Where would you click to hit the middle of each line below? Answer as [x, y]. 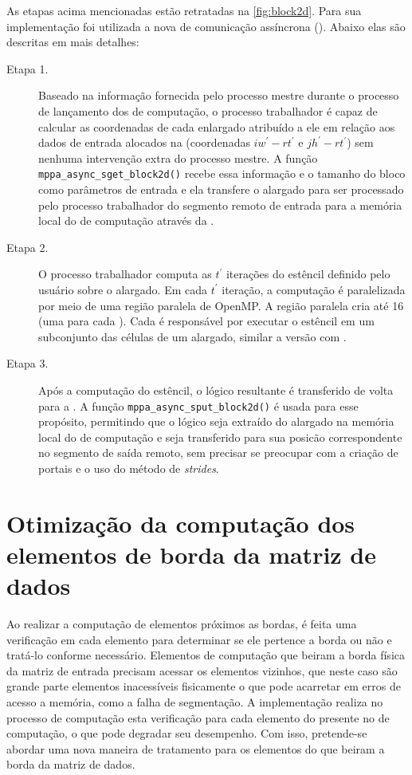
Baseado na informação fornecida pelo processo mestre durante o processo [219, 95]
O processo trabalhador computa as [125, 274]
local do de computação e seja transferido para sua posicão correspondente [220, 437]
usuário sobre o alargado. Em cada [123, 289]
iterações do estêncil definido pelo [308, 274]
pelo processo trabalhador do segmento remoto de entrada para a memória [220, 205]
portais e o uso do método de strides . [129, 468]
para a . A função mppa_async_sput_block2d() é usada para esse [198, 405]
